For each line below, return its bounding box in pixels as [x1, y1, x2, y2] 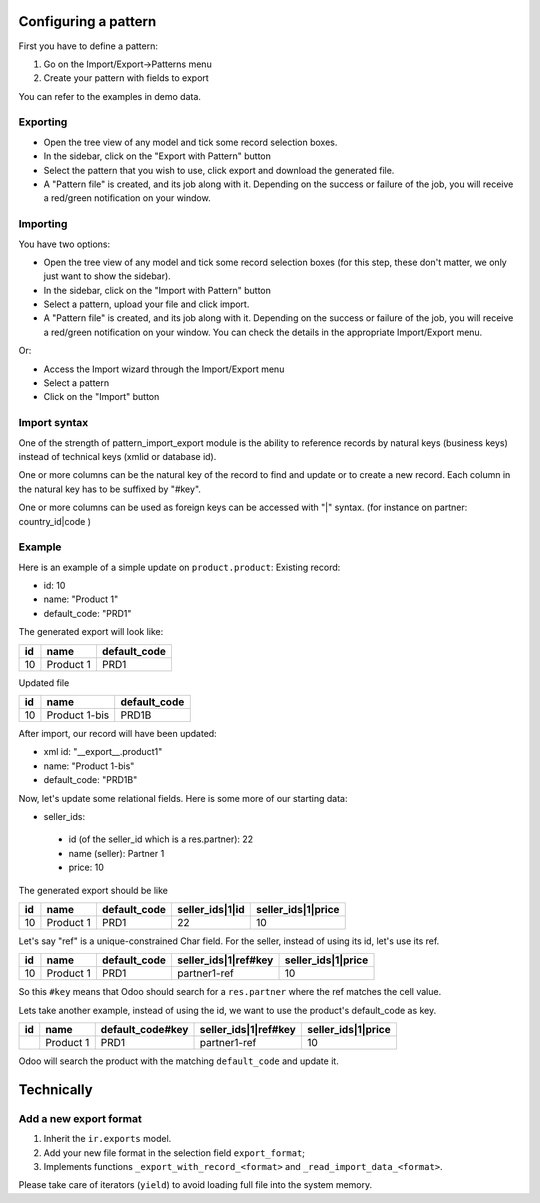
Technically [18, 1081, 94, 1098]
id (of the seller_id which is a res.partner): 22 [68, 833, 254, 845]
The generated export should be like [18, 884, 169, 896]
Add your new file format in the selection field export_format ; [43, 1146, 305, 1159]
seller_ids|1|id [176, 902, 245, 916]
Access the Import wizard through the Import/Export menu [43, 363, 285, 375]
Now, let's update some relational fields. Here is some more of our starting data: [18, 792, 348, 804]
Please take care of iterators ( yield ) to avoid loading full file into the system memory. [18, 1179, 373, 1191]
